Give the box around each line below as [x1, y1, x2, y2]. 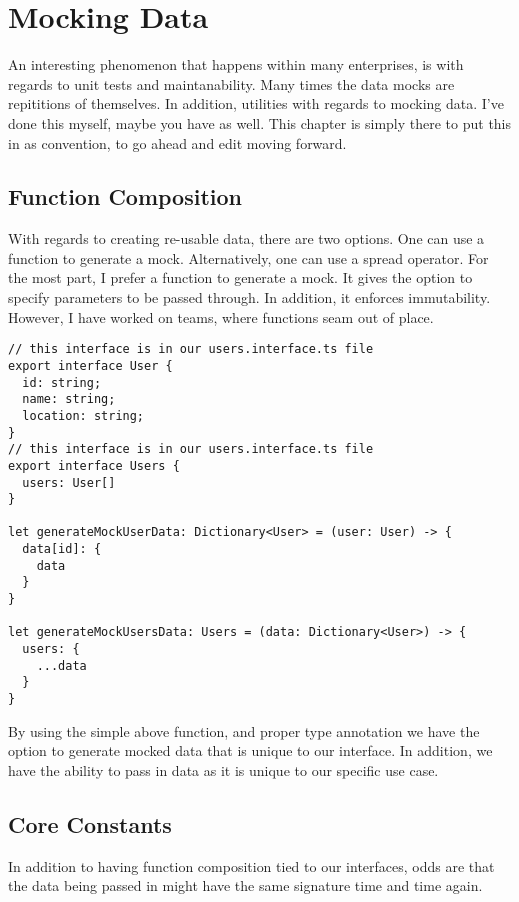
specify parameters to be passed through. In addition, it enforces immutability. [8, 287, 491, 308]
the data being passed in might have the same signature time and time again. [8, 875, 483, 896]
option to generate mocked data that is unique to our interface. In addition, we [8, 740, 493, 761]
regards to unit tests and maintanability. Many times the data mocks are [8, 73, 455, 94]
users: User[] [22, 475, 116, 490]
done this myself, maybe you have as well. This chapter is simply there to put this [8, 112, 512, 133]
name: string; [22, 392, 116, 407]
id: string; [22, 375, 102, 390]
